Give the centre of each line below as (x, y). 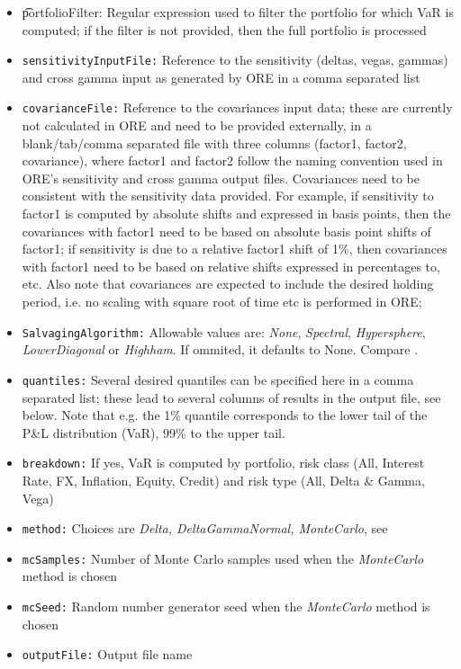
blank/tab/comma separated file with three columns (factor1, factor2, (214, 143)
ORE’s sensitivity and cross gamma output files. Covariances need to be (221, 178)
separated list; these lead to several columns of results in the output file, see (231, 397)
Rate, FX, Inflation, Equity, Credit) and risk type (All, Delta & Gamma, (223, 480)
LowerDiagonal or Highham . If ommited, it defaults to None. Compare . (220, 349)
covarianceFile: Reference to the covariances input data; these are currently (237, 107)
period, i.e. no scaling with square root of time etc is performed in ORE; (222, 302)
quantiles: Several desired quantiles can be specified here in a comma (218, 379)
